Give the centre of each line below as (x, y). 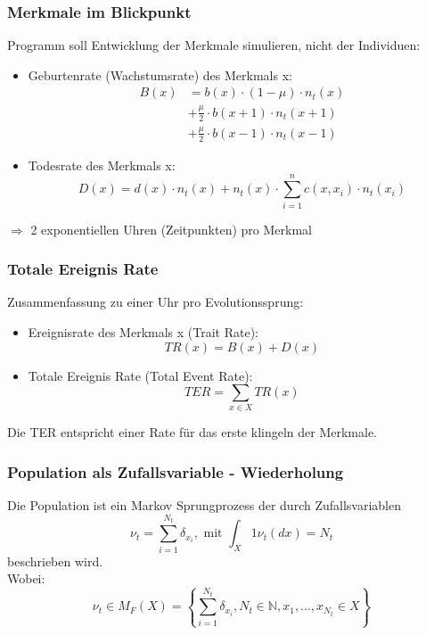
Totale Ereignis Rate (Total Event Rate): (140, 375)
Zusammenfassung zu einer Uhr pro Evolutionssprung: (156, 302)
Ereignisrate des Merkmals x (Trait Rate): (143, 331)
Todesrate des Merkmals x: (102, 165)
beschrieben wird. (55, 561)
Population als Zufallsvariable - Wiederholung (176, 471)
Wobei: (26, 578)
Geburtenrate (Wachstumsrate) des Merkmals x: (160, 74)
